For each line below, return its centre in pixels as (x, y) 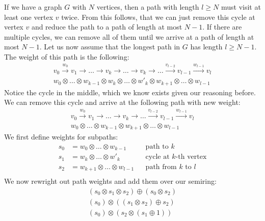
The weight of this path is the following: (67, 56)
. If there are (222, 27)
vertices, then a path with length (148, 7)
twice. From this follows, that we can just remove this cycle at (158, 17)
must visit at (241, 7)
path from (161, 167)
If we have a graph (33, 7)
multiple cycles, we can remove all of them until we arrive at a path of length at (129, 36)
